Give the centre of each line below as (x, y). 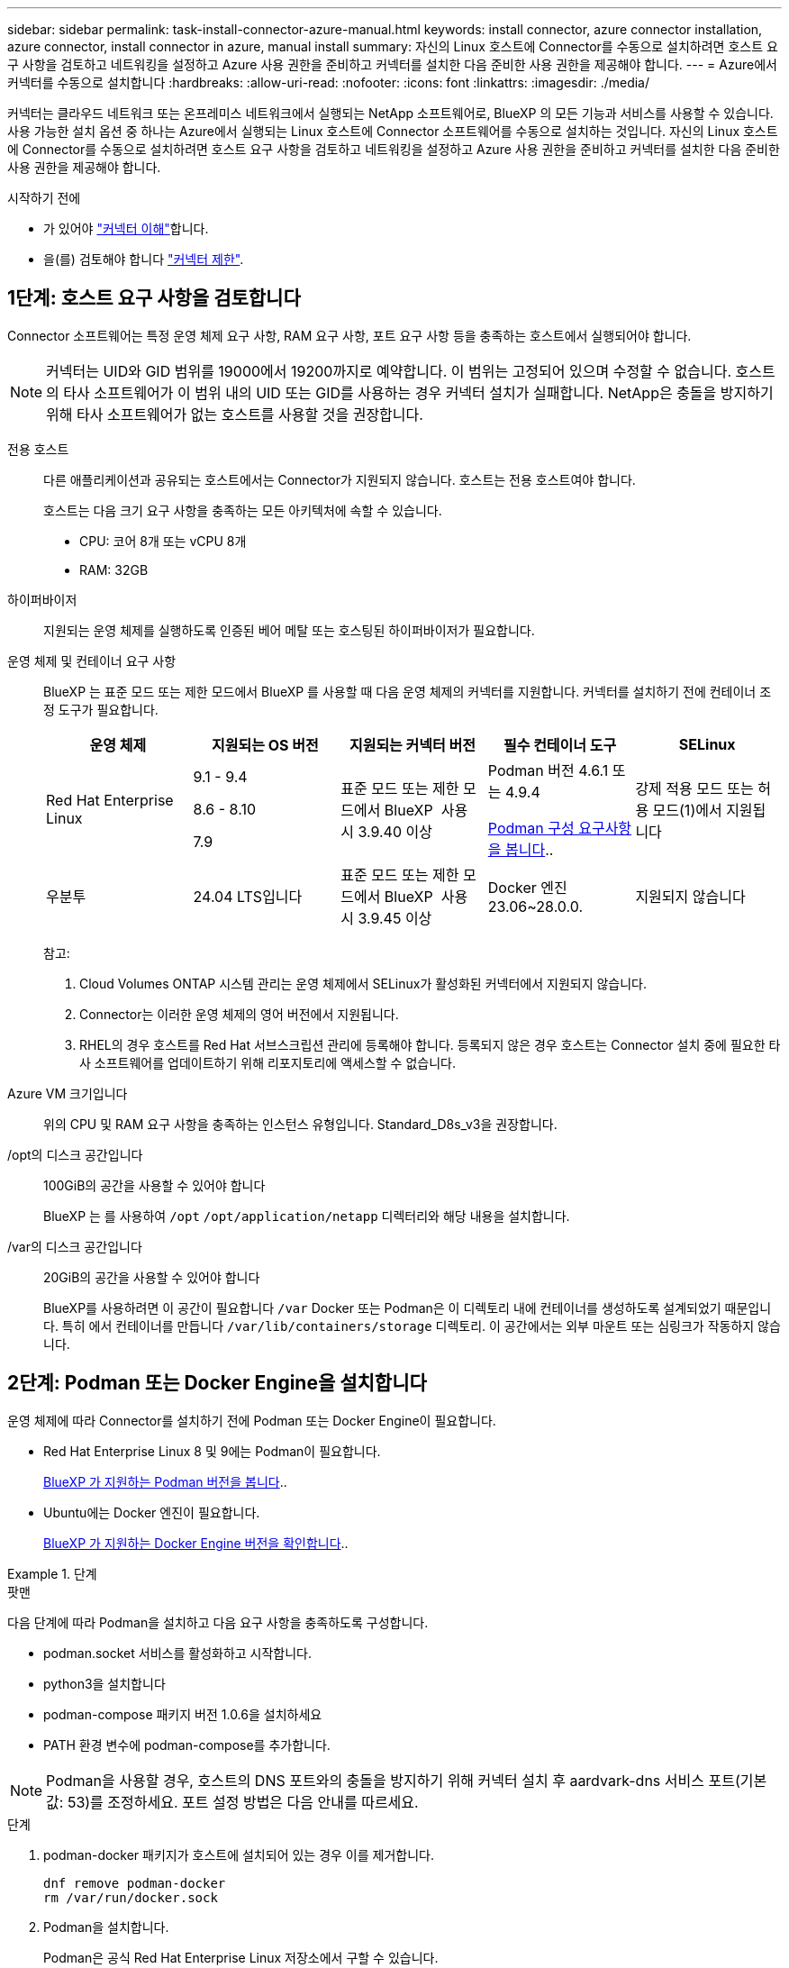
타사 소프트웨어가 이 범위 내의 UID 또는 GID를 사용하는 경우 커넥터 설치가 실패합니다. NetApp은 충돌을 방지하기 (418, 392)
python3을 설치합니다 (104, 1683)
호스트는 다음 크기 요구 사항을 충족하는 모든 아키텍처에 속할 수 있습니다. (243, 510)
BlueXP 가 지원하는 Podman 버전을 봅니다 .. (165, 1481)
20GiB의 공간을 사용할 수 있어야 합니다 (152, 1277)
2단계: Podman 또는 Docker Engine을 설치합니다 (217, 1383)
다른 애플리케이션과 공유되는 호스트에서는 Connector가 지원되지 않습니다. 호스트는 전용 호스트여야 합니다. (340, 479)
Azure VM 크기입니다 (68, 1093)
